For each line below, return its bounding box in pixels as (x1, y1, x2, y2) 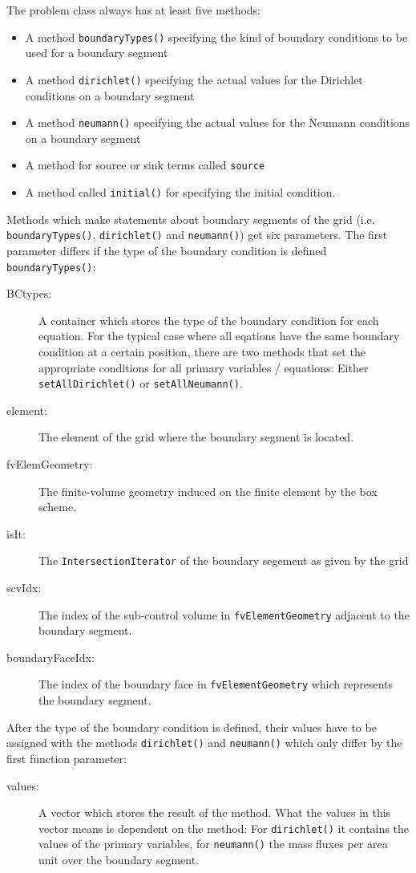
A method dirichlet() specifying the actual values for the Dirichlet (25, 71, 363, 87)
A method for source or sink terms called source (25, 156, 265, 173)
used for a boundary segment (25, 44, 168, 61)
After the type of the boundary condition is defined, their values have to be (6, 718, 377, 735)
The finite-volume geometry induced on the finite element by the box (38, 482, 378, 499)
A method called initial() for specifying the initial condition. (25, 184, 336, 200)
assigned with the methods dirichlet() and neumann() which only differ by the (6, 734, 402, 751)
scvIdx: (6, 579, 42, 595)
